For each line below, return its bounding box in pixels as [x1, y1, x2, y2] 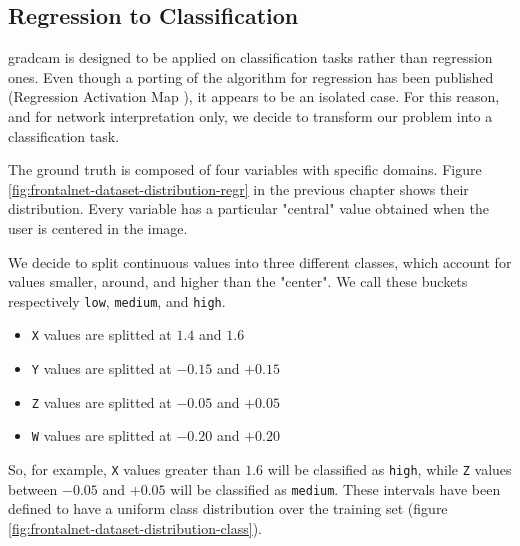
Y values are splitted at [31, 358, 172, 379]
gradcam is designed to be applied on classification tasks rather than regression [8, 47, 493, 68]
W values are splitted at [31, 425, 172, 446]
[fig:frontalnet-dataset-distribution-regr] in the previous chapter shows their [8, 178, 469, 199]
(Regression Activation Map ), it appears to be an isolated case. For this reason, [8, 86, 500, 107]
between [8, 478, 58, 499]
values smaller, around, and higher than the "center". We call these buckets [8, 271, 468, 292]
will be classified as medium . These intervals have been [170, 478, 501, 499]
